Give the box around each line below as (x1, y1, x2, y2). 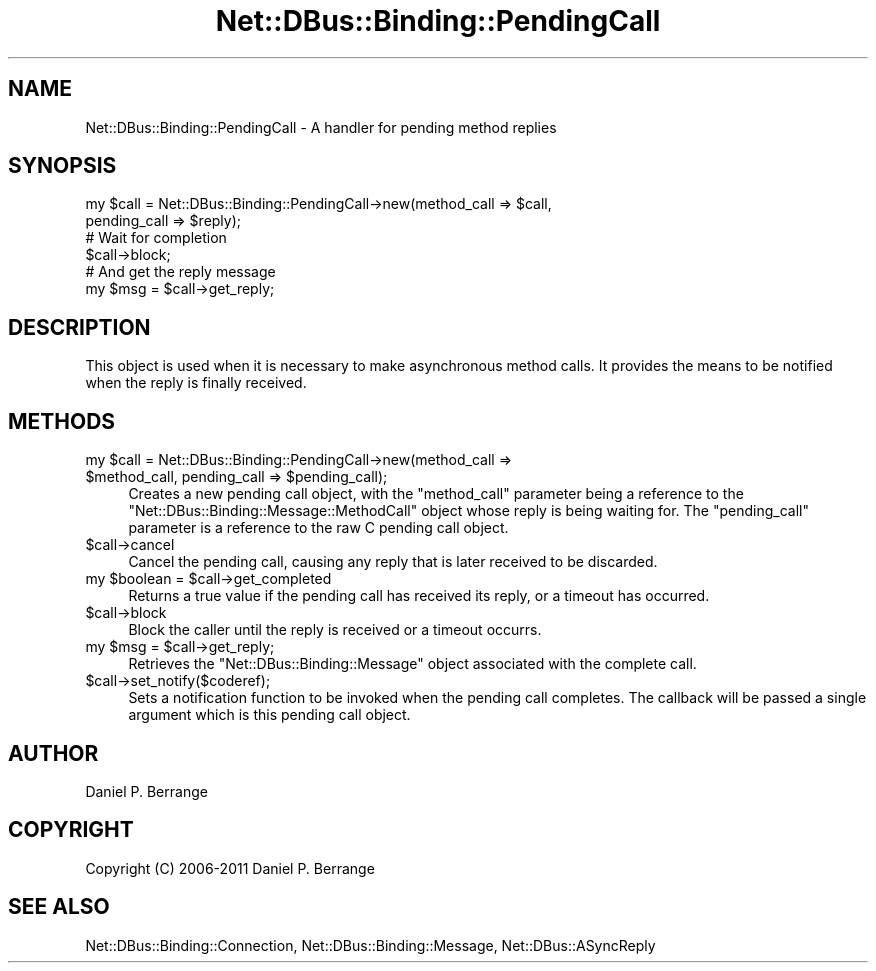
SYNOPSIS (8, 153, 117, 179)
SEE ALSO (8, 894, 110, 920)
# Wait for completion (85, 229, 227, 247)
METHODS (8, 408, 116, 434)
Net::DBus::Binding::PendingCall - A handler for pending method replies (85, 118, 557, 136)
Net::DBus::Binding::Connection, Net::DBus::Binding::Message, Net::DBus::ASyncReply (85, 936, 656, 954)
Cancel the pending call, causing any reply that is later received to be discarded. (128, 553, 658, 571)
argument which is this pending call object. (128, 706, 411, 724)
